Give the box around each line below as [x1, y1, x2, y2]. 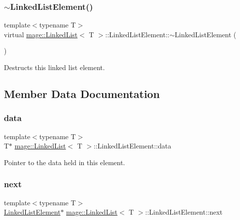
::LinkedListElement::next [145, 207, 223, 217]
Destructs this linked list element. [4, 62, 105, 72]
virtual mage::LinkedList [4, 29, 78, 39]
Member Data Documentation [4, 86, 160, 101]
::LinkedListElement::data [94, 141, 171, 151]
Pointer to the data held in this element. [4, 157, 125, 167]
